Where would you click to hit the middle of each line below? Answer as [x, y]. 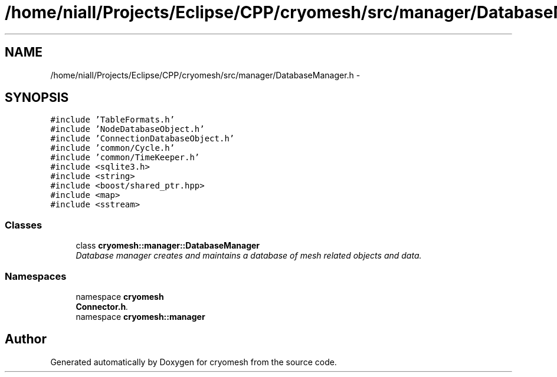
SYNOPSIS [37, 98]
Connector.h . [102, 306]
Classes [24, 225]
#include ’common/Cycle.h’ [113, 148]
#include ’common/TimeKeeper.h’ [125, 158]
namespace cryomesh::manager [140, 316]
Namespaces [36, 276]
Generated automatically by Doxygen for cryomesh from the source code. [194, 362]
